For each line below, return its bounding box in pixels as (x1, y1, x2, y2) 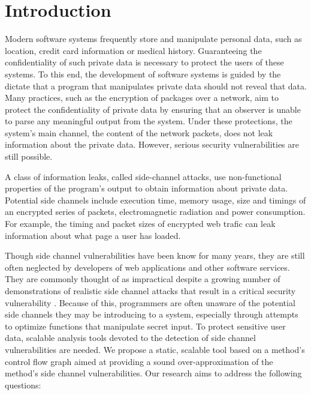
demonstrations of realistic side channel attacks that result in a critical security (5, 285, 296, 297)
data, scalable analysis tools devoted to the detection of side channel (5, 331, 256, 344)
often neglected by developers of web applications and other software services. (5, 261, 290, 273)
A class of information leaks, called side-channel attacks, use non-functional (5, 170, 282, 182)
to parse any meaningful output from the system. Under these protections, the (5, 115, 292, 127)
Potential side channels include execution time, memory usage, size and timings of (5, 193, 306, 206)
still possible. (5, 150, 53, 163)
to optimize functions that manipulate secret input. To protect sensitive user (5, 319, 286, 332)
